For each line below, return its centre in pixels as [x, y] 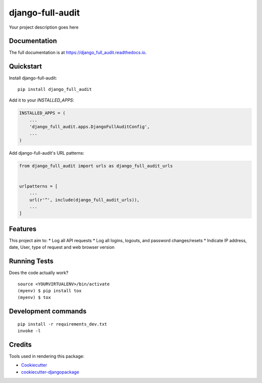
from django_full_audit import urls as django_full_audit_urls [96, 166]
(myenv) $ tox [34, 297]
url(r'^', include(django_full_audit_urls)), [84, 200]
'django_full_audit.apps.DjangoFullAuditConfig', [90, 127]
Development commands [48, 311]
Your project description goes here [44, 27]
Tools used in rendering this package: [47, 356]
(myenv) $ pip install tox [50, 291]
